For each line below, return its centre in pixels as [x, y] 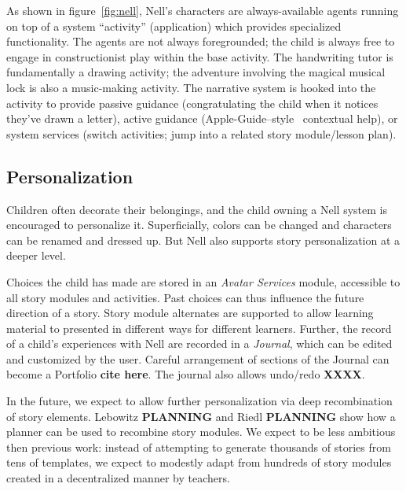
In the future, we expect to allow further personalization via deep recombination [199, 401]
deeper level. [36, 255]
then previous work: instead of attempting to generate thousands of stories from [199, 447]
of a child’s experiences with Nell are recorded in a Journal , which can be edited [199, 343]
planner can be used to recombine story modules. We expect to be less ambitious [201, 432]
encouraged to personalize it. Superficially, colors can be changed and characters [199, 225]
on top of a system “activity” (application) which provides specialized [174, 26]
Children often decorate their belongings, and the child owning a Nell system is [197, 209]
